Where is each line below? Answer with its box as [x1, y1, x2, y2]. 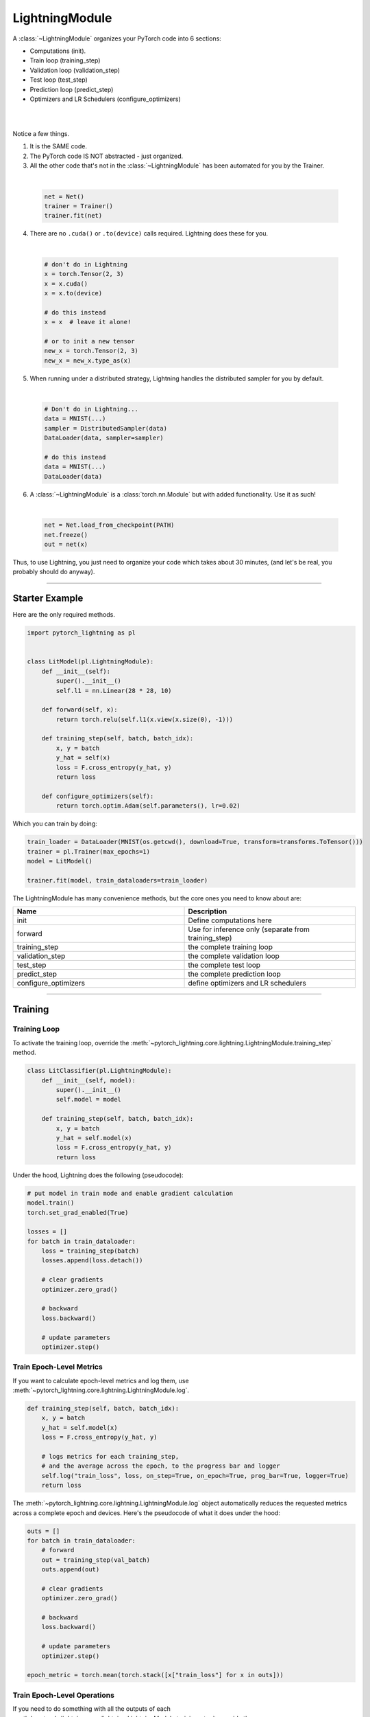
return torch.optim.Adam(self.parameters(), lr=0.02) [56, 802, 241, 810]
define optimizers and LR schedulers [188, 979, 306, 988]
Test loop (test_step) [29, 76, 88, 84]
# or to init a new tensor [44, 337, 135, 345]
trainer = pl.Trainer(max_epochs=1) [27, 848, 151, 855]
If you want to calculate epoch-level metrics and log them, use [12, 1376, 189, 1385]
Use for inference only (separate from [188, 924, 310, 934]
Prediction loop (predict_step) [29, 85, 114, 93]
